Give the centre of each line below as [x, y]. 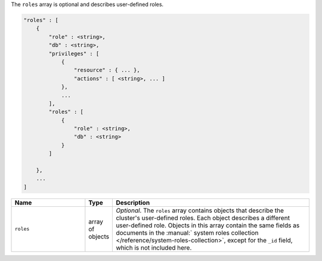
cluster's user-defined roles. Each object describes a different [203, 218]
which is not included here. [154, 247]
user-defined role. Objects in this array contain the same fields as [208, 225]
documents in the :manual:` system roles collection [187, 232]
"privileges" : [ [74, 53]
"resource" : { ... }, [107, 70]
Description [133, 203]
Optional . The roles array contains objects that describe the [200, 210]
